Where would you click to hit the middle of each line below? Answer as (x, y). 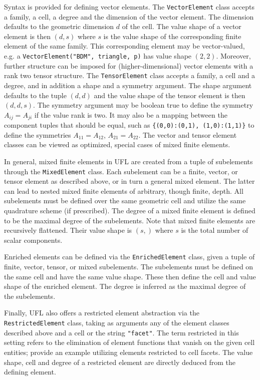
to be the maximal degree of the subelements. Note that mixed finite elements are (130, 220)
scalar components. (33, 240)
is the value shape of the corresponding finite (172, 36)
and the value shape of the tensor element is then (170, 95)
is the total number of (215, 230)
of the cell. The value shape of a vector (182, 26)
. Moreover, (233, 56)
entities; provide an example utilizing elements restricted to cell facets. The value (128, 352)
